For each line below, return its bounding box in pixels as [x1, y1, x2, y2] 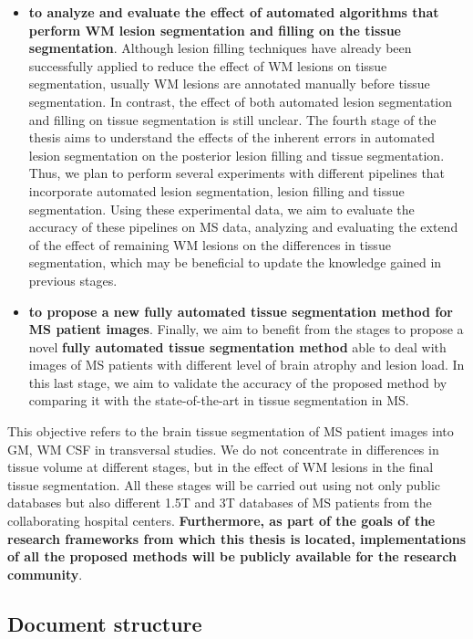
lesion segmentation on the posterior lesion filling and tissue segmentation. [28, 145, 445, 164]
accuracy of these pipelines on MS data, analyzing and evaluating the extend [28, 217, 458, 236]
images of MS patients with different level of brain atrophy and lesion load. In [28, 355, 465, 374]
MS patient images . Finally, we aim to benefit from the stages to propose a [28, 319, 464, 339]
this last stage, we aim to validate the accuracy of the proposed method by [28, 372, 447, 392]
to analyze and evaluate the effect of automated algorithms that [28, 3, 439, 21]
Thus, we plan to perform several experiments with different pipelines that [28, 163, 446, 183]
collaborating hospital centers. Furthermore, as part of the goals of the [7, 511, 436, 530]
